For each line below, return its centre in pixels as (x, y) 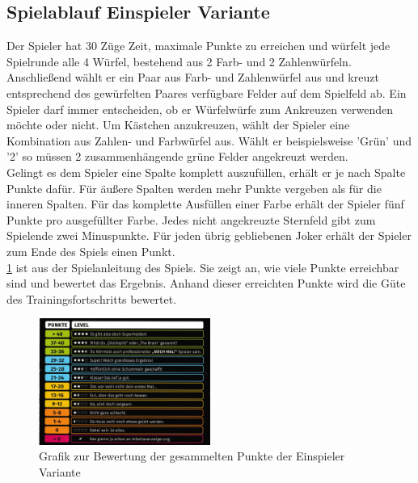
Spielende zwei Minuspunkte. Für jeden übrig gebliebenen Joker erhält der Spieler (209, 235)
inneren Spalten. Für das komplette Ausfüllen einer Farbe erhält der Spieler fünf (205, 204)
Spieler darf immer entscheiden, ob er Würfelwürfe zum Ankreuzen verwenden (200, 109)
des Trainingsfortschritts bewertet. (92, 298)
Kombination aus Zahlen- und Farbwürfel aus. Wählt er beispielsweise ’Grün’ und (209, 140)
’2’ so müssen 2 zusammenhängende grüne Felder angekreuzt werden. (177, 156)
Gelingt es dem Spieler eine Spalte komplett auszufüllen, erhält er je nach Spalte (206, 172)
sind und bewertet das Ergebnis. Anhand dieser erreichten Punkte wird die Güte (206, 283)
